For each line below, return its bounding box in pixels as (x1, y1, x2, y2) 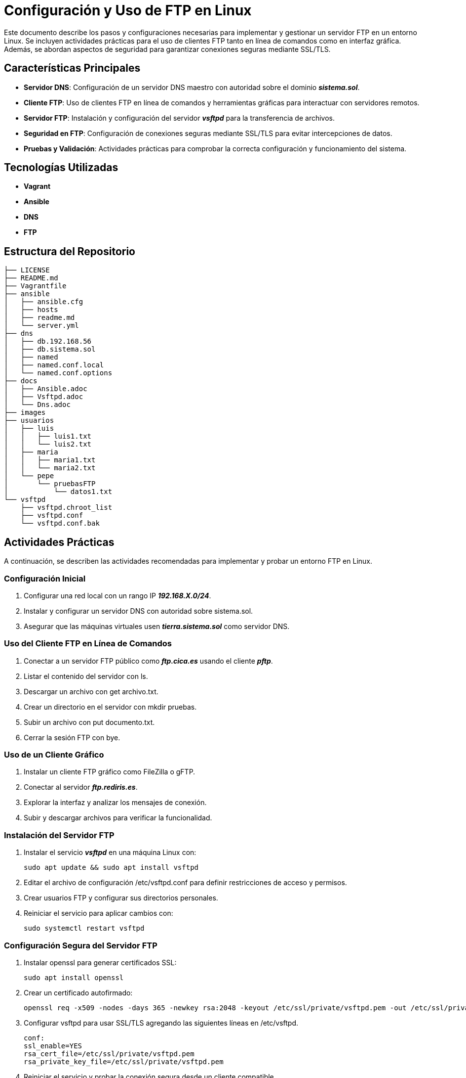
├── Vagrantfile (4, 282, 67, 290)
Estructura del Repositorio (4, 245, 135, 258)
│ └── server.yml (4, 321, 79, 330)
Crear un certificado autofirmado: (24, 988, 133, 997)
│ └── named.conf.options (4, 369, 113, 377)
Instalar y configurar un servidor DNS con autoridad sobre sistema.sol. (24, 606, 253, 615)
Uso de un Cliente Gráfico (4, 750, 104, 760)
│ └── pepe (4, 472, 54, 480)
